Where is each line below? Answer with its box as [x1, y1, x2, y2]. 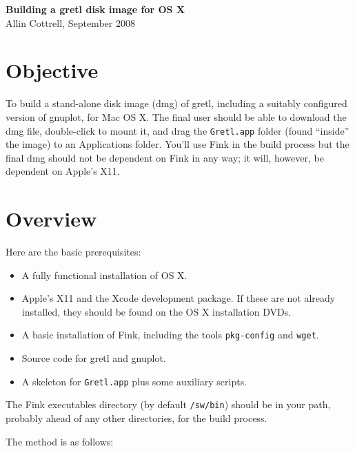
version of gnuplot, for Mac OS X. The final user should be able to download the [6, 109, 347, 124]
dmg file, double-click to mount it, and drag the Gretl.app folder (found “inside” [6, 123, 349, 137]
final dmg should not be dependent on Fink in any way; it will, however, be [6, 150, 324, 164]
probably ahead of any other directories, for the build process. [6, 411, 267, 425]
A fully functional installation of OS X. [21, 267, 187, 282]
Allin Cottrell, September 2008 [6, 15, 135, 30]
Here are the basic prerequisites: [6, 244, 141, 259]
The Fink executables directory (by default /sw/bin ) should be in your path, [6, 397, 331, 412]
